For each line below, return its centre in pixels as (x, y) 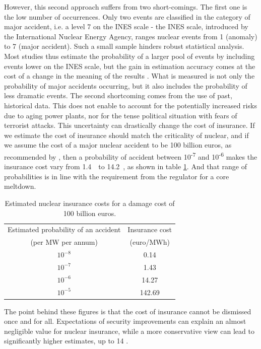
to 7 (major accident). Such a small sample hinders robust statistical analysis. (124, 46)
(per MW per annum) (64, 242)
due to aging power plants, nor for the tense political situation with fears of (121, 115)
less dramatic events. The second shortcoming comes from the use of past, (118, 95)
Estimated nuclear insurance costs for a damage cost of (90, 203)
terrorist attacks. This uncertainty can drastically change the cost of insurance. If (129, 125)
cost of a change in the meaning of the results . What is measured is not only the (129, 76)
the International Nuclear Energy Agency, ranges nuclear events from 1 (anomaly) (131, 36)
